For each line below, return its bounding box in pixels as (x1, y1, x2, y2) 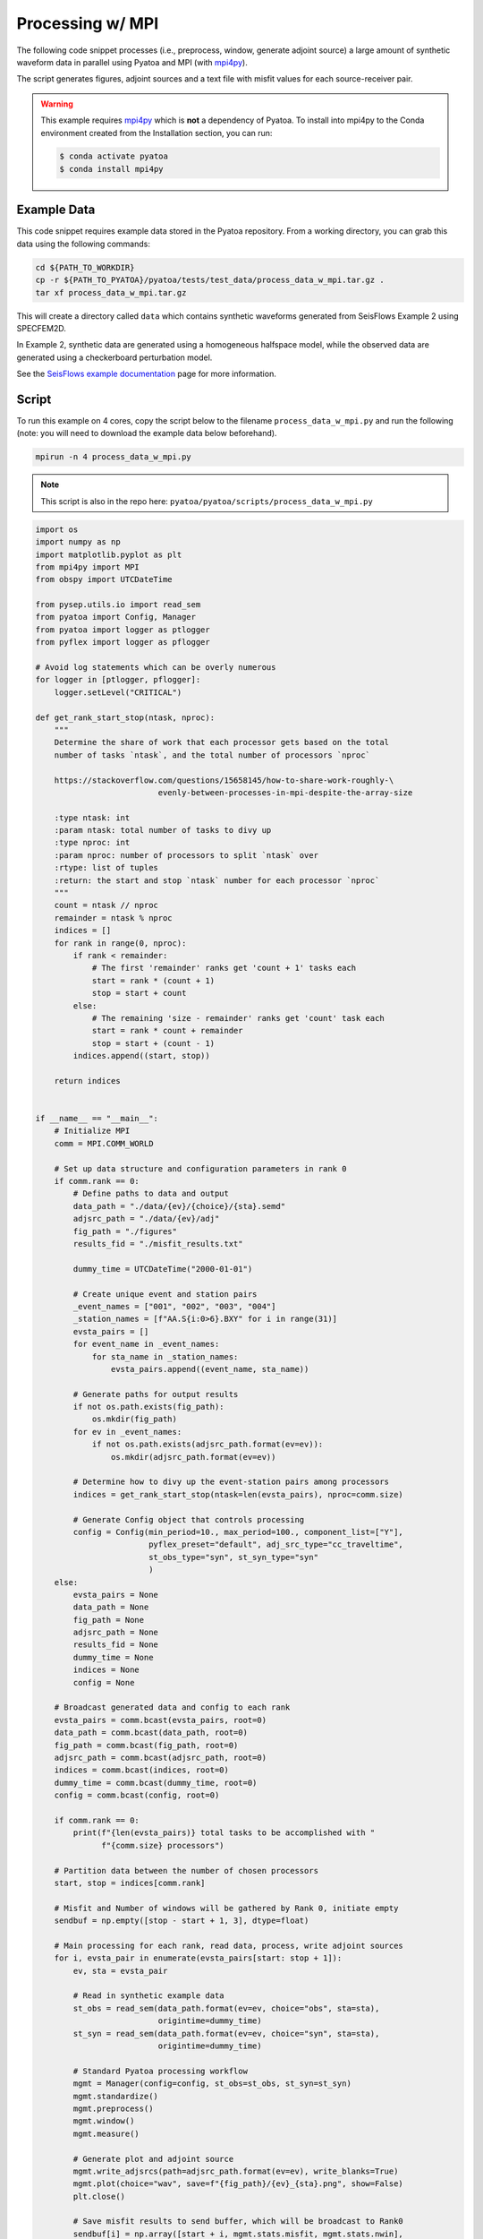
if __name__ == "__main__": (35, 1113, 158, 1124)
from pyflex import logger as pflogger (35, 637, 210, 648)
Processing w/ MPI (16, 13, 159, 33)
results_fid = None (72, 1640, 158, 1650)
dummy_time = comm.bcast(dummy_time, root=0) (54, 1778, 258, 1788)
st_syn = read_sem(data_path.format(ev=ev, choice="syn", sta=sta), (72, 2029, 380, 2038)
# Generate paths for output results (72, 1389, 239, 1399)
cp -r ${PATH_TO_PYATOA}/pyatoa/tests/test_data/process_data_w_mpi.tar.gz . (35, 275, 385, 286)
